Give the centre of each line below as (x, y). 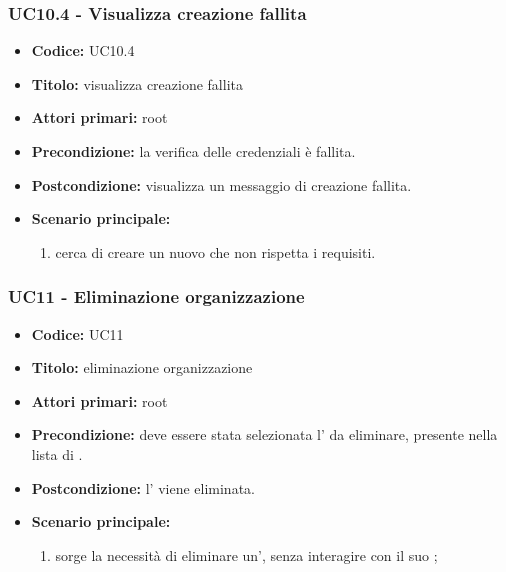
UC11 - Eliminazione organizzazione (156, 296)
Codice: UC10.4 (83, 50)
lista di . (57, 453)
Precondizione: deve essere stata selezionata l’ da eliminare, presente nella (264, 434)
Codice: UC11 (77, 333)
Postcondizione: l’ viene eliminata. (143, 487)
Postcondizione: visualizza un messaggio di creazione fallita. (221, 184)
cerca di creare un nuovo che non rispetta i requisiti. (215, 251)
